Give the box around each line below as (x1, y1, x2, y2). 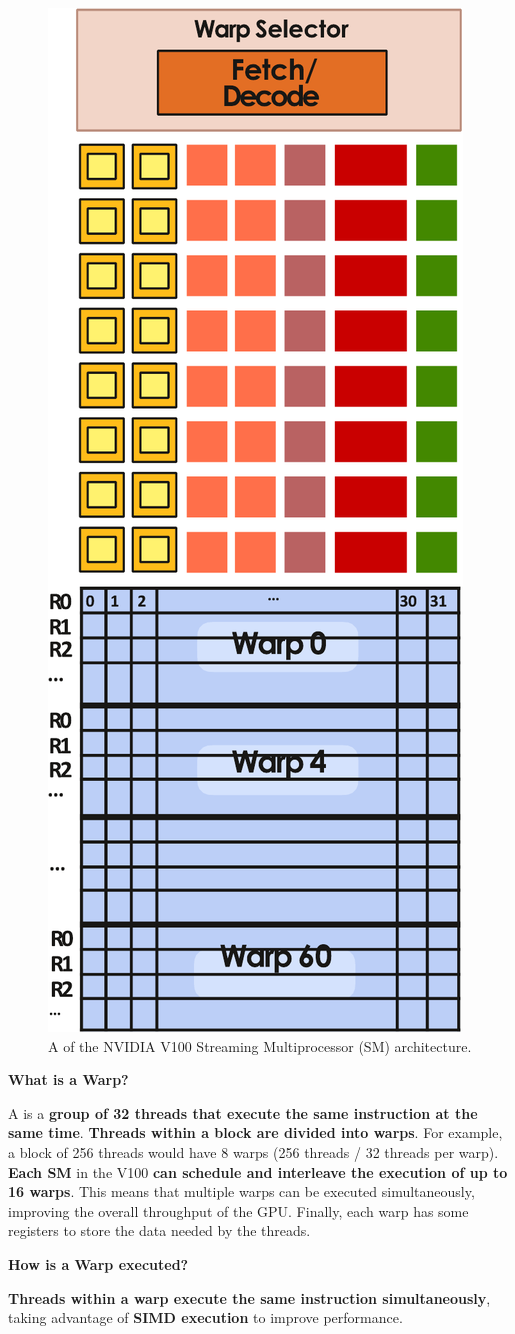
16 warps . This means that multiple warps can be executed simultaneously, (8, 1181, 475, 1202)
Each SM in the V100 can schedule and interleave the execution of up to (8, 1161, 508, 1182)
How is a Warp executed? (8, 1253, 189, 1274)
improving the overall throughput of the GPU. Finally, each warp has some (8, 1200, 469, 1221)
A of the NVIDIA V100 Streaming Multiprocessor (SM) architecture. (48, 1035, 472, 1056)
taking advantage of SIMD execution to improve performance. (8, 1307, 403, 1328)
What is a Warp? (8, 1069, 129, 1090)
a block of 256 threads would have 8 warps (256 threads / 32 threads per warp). (8, 1141, 499, 1162)
